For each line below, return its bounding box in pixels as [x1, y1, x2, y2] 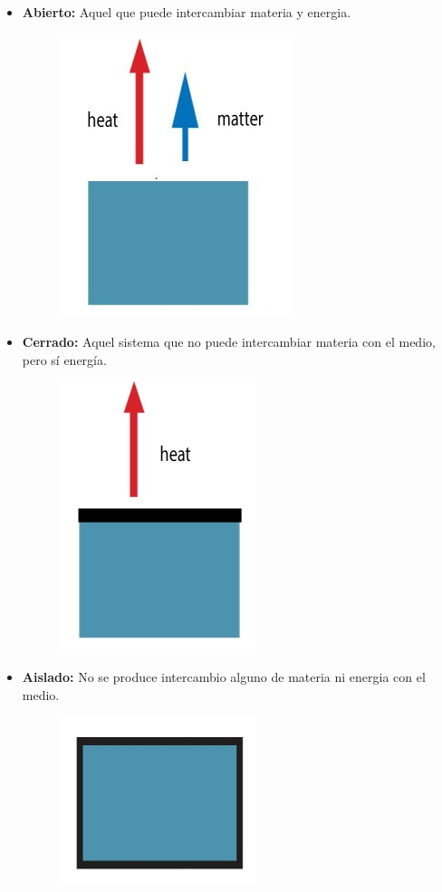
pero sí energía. [22, 350, 107, 369]
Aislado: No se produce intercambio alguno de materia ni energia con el [22, 667, 426, 686]
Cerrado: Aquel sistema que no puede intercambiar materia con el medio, [22, 332, 436, 351]
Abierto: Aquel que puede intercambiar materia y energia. [22, 3, 351, 21]
